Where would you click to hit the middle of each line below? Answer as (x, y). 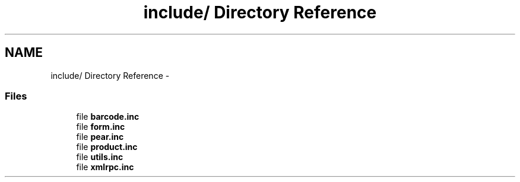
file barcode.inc (108, 117)
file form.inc (101, 127)
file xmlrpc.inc (105, 167)
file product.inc (107, 147)
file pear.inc (100, 137)
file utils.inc (100, 157)
